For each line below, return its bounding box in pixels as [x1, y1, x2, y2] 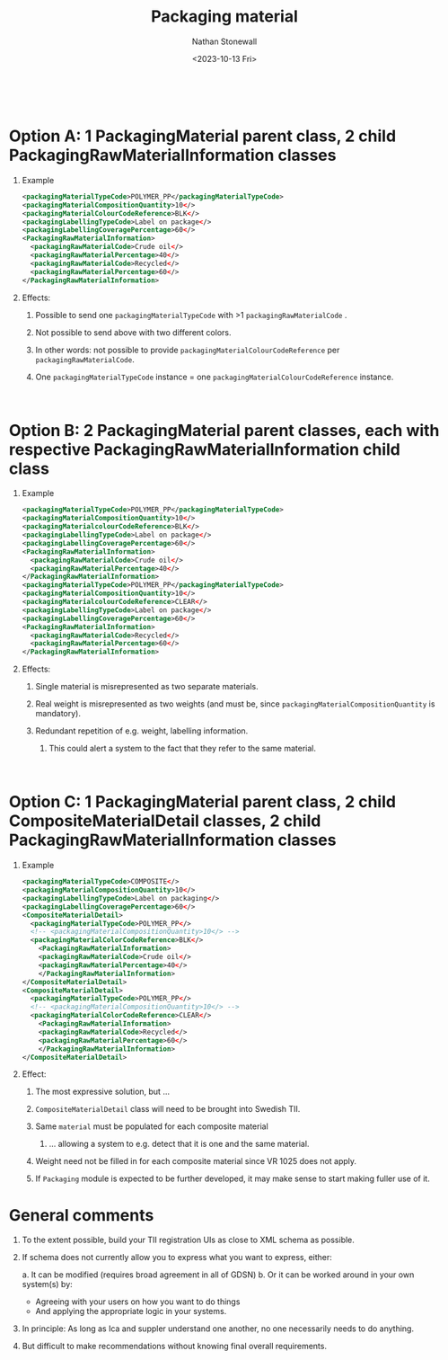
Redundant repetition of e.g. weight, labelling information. [35, 725, 249, 736]
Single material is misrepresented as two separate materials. [35, 681, 259, 692]
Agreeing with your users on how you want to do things [35, 1296, 241, 1307]
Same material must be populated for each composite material [35, 1121, 268, 1132]
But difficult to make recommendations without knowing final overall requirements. [22, 1341, 328, 1352]
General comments [9, 1204, 154, 1225]
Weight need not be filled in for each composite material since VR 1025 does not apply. [35, 1156, 357, 1167]
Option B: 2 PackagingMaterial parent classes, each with [9, 420, 440, 440]
